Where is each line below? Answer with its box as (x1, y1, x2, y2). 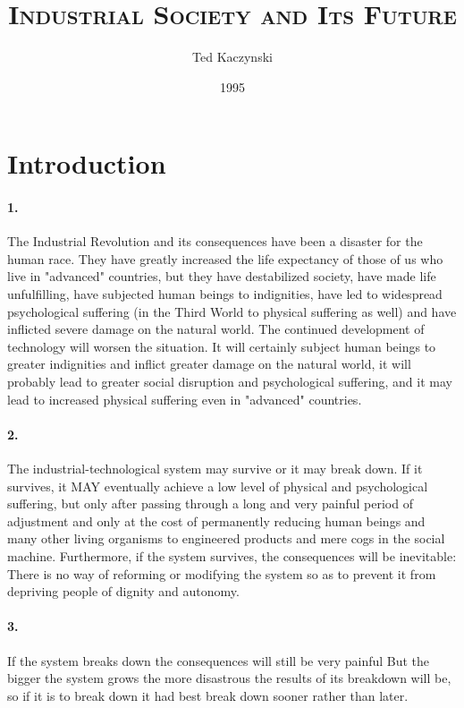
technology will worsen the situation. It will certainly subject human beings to (7, 337, 436, 355)
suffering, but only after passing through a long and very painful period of (7, 494, 413, 513)
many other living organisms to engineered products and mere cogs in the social (7, 529, 445, 548)
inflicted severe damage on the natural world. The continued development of (7, 320, 425, 338)
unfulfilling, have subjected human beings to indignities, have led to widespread (7, 285, 443, 303)
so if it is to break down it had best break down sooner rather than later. (7, 686, 409, 704)
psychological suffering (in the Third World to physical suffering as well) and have (7, 302, 457, 320)
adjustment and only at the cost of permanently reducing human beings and (7, 511, 426, 530)
